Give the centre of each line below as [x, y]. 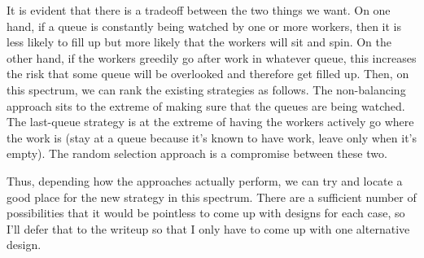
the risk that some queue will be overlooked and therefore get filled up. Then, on [208, 74]
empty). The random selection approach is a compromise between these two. [197, 153]
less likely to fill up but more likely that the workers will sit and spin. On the [199, 42]
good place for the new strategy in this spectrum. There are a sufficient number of [212, 197]
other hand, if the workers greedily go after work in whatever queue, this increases [212, 57]
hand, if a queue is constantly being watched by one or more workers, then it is [204, 26]
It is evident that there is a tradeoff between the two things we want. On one [199, 10]
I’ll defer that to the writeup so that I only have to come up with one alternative [208, 228]
